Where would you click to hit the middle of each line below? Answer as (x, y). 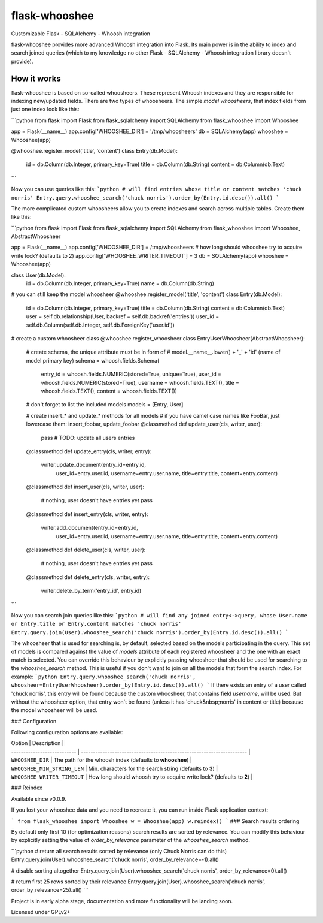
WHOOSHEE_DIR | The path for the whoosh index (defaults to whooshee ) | (102, 760)
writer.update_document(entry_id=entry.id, (94, 465)
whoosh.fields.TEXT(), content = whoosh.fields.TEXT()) (109, 391)
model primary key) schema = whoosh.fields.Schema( (93, 360)
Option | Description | (37, 743)
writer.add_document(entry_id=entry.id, (90, 528)
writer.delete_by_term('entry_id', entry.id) (91, 591)
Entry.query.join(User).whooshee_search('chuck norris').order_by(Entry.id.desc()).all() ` (150, 632)
